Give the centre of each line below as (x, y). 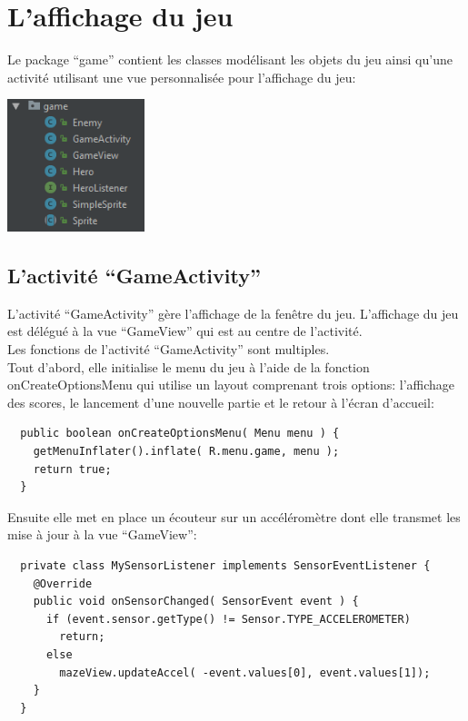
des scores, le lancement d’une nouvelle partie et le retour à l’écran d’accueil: (221, 402)
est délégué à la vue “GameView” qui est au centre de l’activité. (185, 331)
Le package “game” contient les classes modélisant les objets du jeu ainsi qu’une (230, 59)
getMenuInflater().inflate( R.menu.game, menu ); (186, 452)
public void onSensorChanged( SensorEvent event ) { (196, 602)
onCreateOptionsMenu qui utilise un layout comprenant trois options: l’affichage (231, 385)
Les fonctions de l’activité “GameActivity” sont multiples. (169, 349)
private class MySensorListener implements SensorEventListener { (225, 566)
